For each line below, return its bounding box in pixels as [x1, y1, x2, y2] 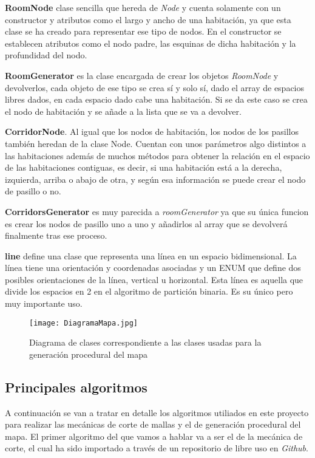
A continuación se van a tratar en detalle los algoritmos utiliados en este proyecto [5, 406, 309, 419]
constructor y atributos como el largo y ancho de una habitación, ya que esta [5, 13, 291, 26]
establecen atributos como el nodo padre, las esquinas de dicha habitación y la [5, 36, 296, 49]
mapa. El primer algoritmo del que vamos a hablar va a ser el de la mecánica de [5, 429, 303, 442]
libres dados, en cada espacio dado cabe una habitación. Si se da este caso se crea [5, 93, 308, 106]
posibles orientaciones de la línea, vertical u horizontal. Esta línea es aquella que [5, 273, 303, 285]
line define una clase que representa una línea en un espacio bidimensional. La [5, 249, 297, 262]
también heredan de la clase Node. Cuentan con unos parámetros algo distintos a [5, 137, 307, 149]
